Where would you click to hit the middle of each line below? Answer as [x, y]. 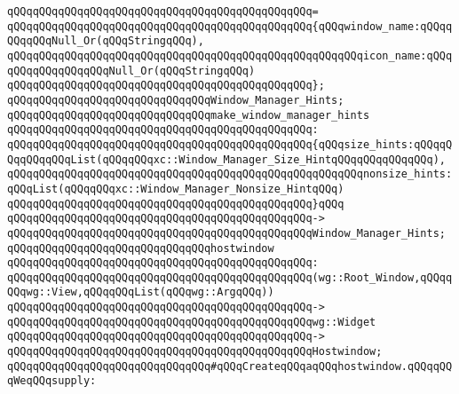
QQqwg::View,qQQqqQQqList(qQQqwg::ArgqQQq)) [141, 292]
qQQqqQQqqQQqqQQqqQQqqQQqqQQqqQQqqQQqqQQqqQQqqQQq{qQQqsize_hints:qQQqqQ [230, 144]
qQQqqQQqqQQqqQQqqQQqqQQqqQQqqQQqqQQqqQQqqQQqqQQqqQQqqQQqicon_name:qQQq [230, 55]
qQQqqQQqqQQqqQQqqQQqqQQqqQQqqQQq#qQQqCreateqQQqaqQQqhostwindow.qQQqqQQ [230, 366]
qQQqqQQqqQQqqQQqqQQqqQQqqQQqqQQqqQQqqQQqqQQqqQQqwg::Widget [192, 322]
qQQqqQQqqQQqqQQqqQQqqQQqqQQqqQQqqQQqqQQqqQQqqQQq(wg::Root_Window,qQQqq [230, 277]
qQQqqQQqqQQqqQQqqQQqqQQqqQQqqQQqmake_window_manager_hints [189, 115]
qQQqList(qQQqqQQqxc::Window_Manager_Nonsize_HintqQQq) [176, 189]
